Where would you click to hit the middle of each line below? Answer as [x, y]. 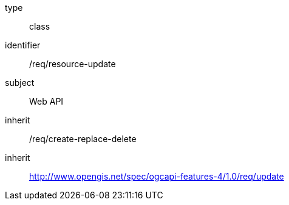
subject [20, 83]
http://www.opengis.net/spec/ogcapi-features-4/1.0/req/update [157, 176]
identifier [23, 45]
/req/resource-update [73, 64]
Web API [46, 101]
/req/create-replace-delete [83, 139]
